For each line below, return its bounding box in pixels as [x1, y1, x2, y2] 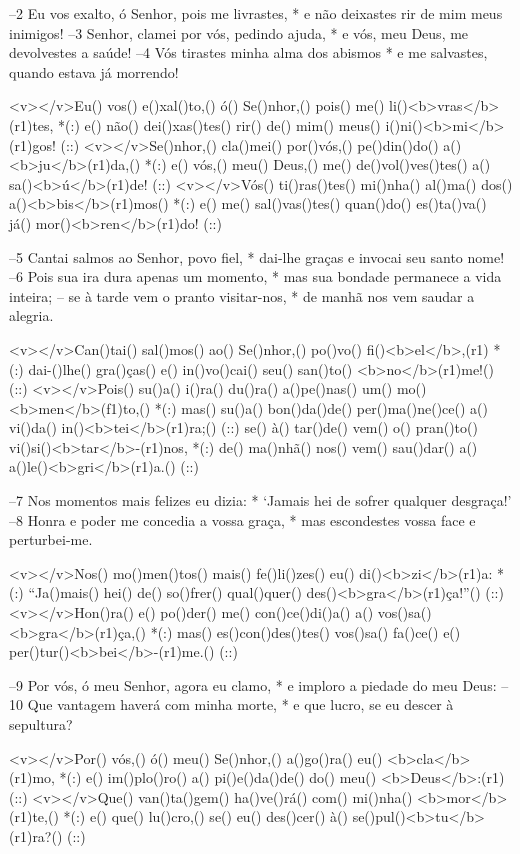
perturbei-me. [9, 529, 93, 550]
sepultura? [9, 714, 73, 734]
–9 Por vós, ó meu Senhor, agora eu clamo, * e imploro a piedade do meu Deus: [9, 674, 497, 695]
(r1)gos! [9, 134, 56, 155]
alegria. [9, 305, 54, 326]
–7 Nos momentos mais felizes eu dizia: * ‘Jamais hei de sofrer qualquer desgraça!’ [9, 490, 512, 511]
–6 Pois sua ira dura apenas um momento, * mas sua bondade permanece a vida [9, 266, 502, 287]
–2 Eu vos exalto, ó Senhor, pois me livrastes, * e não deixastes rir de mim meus [9, 3, 503, 23]
